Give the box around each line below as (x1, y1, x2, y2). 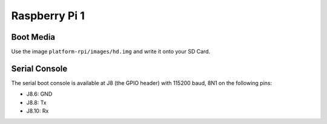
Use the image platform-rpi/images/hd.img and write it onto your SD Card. (11, 48, 211, 55)
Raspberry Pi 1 (11, 9, 85, 22)
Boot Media (11, 32, 56, 42)
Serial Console (11, 63, 68, 73)
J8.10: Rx (26, 107, 49, 114)
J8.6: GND (26, 90, 53, 98)
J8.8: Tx (26, 99, 47, 106)
